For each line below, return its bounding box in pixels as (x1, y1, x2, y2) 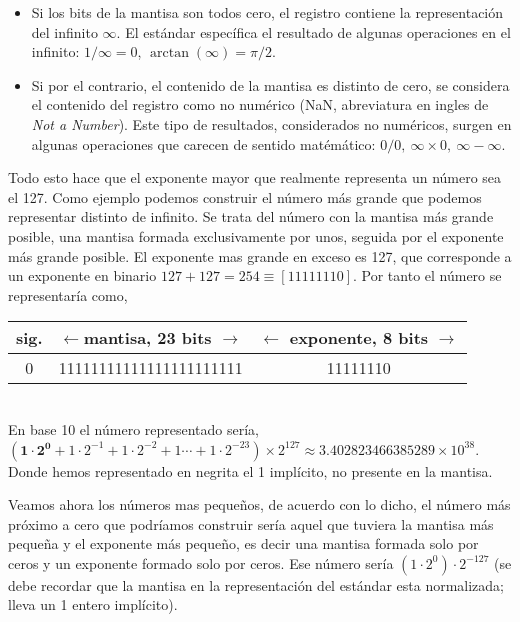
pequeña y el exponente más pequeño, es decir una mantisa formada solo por (8, 533, 479, 554)
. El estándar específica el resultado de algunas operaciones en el (116, 21, 511, 42)
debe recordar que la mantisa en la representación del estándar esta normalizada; (8, 574, 505, 595)
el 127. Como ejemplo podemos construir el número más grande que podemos (8, 186, 482, 207)
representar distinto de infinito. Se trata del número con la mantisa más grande (8, 206, 494, 227)
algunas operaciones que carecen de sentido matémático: (31, 133, 376, 154)
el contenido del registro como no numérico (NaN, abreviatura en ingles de (31, 94, 489, 115)
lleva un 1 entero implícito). (8, 594, 178, 615)
